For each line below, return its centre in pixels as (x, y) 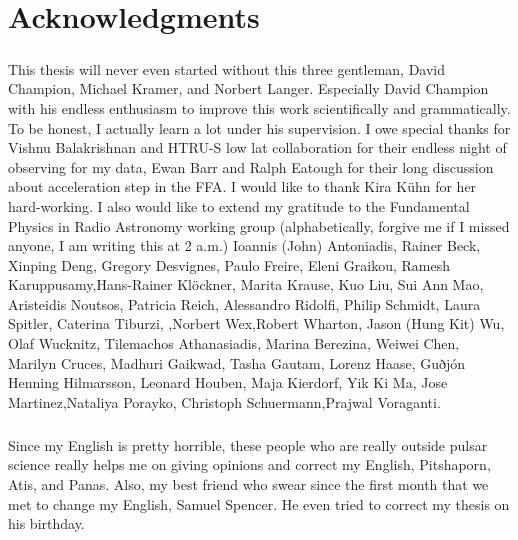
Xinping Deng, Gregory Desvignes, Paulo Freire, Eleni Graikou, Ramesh (229, 264)
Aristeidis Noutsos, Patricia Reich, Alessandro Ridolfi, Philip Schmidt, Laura (244, 303)
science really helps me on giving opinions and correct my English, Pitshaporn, (249, 464)
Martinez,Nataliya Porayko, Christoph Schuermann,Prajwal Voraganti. (224, 401)
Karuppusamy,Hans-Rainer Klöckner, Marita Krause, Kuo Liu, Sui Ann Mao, (246, 284)
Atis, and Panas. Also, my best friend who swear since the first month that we (248, 484)
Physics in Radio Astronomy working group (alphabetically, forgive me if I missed (259, 225)
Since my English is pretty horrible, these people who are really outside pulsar (248, 444)
